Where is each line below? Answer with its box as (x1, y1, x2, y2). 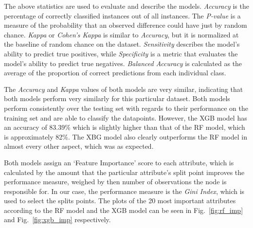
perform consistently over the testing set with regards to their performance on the (4, 103, 248, 113)
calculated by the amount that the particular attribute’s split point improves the (4, 167, 245, 177)
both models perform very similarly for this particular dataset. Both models (4, 93, 230, 104)
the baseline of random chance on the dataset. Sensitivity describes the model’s (4, 39, 240, 49)
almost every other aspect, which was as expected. (4, 141, 154, 151)
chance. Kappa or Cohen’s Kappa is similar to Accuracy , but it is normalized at (4, 29, 239, 39)
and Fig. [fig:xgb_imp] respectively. (4, 214, 111, 225)
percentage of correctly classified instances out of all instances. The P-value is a (4, 10, 241, 20)
